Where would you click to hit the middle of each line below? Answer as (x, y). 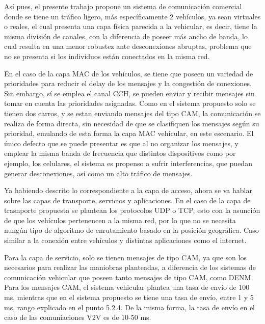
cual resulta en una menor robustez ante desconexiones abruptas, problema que (128, 46)
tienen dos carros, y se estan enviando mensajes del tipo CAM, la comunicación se (132, 113)
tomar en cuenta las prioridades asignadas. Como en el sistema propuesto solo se (130, 103)
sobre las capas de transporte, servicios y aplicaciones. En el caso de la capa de (127, 200)
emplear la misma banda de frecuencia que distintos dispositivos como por (120, 153)
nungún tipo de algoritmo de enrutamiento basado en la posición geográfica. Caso (131, 230)
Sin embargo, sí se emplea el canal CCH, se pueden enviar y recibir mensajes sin (129, 93)
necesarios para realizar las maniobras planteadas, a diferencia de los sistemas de (130, 267)
